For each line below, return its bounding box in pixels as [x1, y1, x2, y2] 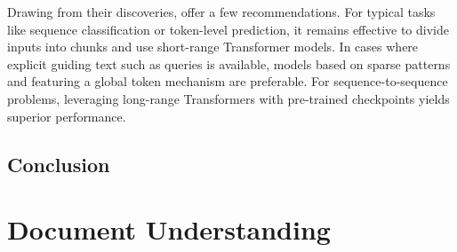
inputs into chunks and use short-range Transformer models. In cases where [7, 37, 419, 56]
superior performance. [7, 106, 126, 125]
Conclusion [7, 150, 110, 177]
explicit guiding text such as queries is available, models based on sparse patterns [7, 54, 451, 73]
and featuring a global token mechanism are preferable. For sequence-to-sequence [7, 72, 448, 91]
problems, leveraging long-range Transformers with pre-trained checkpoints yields [7, 89, 450, 107]
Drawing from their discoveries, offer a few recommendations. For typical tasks [7, 3, 436, 20]
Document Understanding [7, 211, 331, 248]
